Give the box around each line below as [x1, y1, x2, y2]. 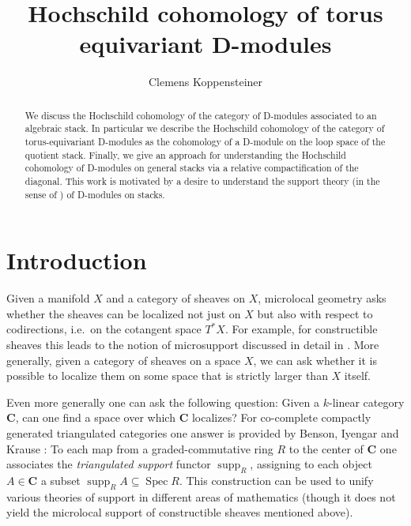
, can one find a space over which [15, 409, 175, 426]
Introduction [6, 244, 147, 276]
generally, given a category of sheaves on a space [6, 351, 241, 368]
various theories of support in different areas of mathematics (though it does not [6, 488, 396, 505]
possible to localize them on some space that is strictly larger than [6, 367, 328, 384]
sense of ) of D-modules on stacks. [25, 187, 165, 201]
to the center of [288, 440, 364, 456]
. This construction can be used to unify [179, 472, 374, 488]
